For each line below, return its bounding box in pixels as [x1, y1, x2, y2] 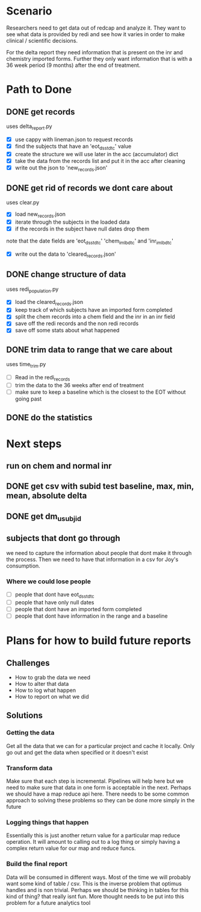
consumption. [6, 562, 40, 569]
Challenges [6, 657, 50, 668]
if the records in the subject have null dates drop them [14, 225, 149, 233]
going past [14, 395, 42, 402]
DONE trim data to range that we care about [6, 344, 173, 355]
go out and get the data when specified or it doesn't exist [6, 749, 149, 756]
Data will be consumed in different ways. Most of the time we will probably [6, 873, 191, 881]
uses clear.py [6, 199, 40, 206]
